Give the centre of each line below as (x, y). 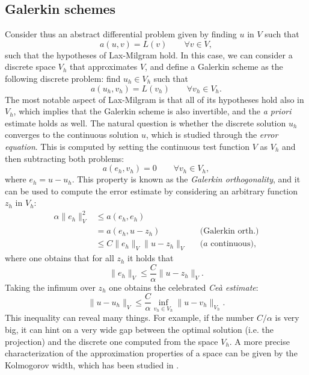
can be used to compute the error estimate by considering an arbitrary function (151, 191)
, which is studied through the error (212, 135)
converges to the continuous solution (72, 135)
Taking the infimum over (50, 287)
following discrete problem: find (63, 78)
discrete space (30, 67)
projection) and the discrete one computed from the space (112, 341)
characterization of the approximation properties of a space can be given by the (151, 353)
